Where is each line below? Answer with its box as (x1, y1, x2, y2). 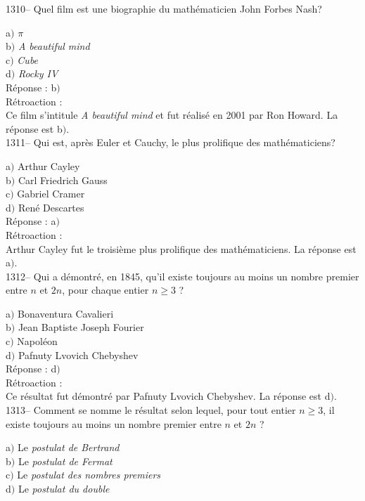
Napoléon (17, 334, 58, 349)
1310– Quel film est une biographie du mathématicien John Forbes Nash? (6, 1, 322, 15)
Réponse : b (6, 79, 57, 94)
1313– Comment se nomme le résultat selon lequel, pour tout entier (6, 403, 296, 417)
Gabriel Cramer (17, 186, 85, 201)
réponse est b (6, 121, 63, 136)
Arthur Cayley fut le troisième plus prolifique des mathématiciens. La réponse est (6, 241, 357, 256)
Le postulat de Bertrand (18, 440, 120, 455)
